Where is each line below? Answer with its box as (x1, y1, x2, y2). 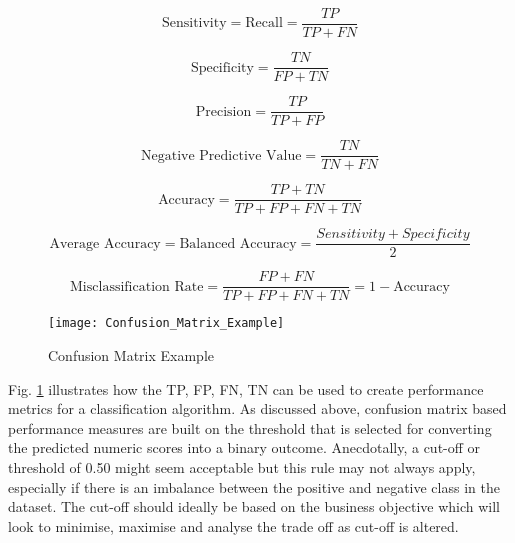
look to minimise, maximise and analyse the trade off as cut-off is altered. (8, 515, 459, 536)
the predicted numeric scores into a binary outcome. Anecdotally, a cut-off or (8, 437, 481, 458)
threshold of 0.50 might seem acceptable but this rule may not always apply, (8, 457, 476, 478)
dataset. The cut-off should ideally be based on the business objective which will (8, 496, 500, 517)
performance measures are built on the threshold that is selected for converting (8, 417, 492, 438)
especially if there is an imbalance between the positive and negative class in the (8, 476, 500, 497)
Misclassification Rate (70, 279, 204, 294)
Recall (245, 16, 283, 31)
